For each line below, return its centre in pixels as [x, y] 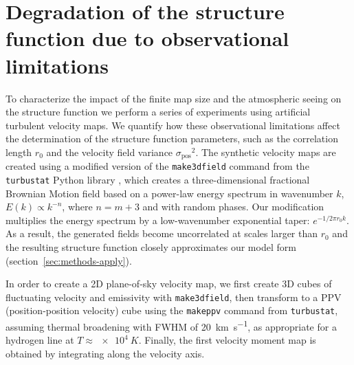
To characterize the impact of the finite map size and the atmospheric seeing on [174, 98]
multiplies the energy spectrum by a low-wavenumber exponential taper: [158, 220]
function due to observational [147, 38]
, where [77, 207]
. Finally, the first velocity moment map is [227, 340]
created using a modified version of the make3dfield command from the [157, 166]
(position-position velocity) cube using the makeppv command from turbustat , [172, 310]
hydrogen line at [40, 340]
